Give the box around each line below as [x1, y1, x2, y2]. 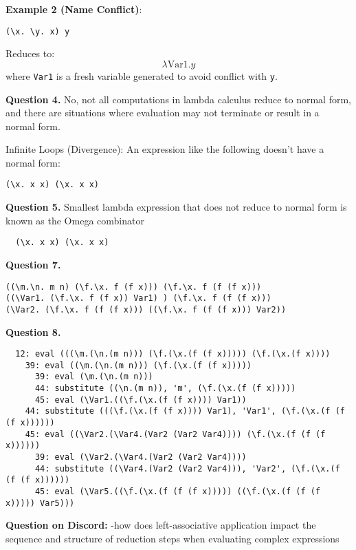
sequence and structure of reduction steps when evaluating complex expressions [5, 531, 340, 545]
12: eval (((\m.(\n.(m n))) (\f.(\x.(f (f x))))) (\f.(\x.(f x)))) [15, 349, 331, 359]
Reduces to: [5, 46, 55, 61]
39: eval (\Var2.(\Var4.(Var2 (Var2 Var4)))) [34, 452, 247, 463]
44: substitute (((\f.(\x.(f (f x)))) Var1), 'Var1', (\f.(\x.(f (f [25, 406, 345, 416]
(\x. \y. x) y [5, 26, 70, 36]
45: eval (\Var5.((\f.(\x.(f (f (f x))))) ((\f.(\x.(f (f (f [34, 487, 321, 496]
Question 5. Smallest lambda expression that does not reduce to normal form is [5, 200, 347, 214]
